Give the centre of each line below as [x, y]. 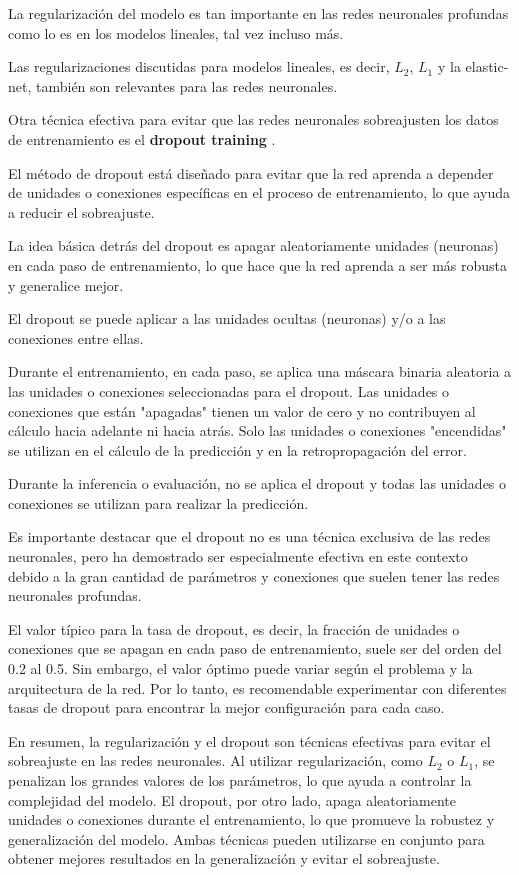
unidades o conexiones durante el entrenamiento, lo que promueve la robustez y [251, 819]
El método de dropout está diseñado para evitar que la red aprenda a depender [251, 172]
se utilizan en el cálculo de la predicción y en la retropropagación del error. [237, 449]
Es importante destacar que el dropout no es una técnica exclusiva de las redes [249, 536]
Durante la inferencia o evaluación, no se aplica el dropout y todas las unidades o [257, 483]
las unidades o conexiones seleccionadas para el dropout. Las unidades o [229, 390]
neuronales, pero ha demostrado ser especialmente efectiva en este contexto [238, 556]
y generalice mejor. [66, 284]
